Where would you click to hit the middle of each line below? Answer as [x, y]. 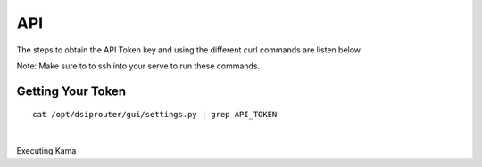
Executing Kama [46, 151]
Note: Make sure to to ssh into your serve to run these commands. [138, 66]
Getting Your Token [71, 91]
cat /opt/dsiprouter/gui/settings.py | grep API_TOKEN [155, 115]
